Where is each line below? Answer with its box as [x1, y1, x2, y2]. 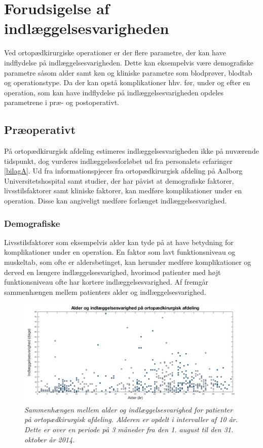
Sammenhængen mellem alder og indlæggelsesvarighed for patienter [24, 404, 233, 415]
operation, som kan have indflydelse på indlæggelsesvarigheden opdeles [4, 87, 223, 97]
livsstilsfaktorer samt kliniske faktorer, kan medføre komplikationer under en [4, 185, 242, 196]
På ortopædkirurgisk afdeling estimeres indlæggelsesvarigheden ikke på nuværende [4, 146, 259, 156]
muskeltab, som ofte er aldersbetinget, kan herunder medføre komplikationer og [4, 257, 251, 267]
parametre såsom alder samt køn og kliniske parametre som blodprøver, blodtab [4, 67, 252, 78]
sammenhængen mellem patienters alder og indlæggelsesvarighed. [4, 286, 206, 297]
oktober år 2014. [24, 434, 75, 444]
